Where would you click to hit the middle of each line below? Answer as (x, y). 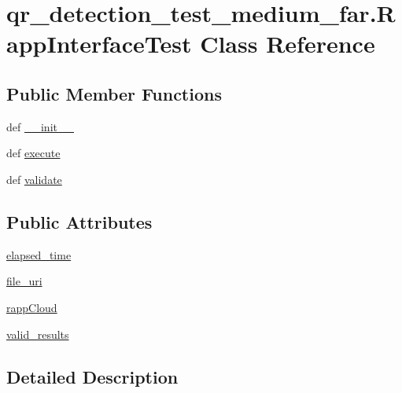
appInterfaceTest (99, 44)
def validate (34, 179)
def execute (33, 153)
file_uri (24, 281)
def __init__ (40, 126)
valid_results (38, 334)
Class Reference (288, 44)
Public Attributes (79, 221)
